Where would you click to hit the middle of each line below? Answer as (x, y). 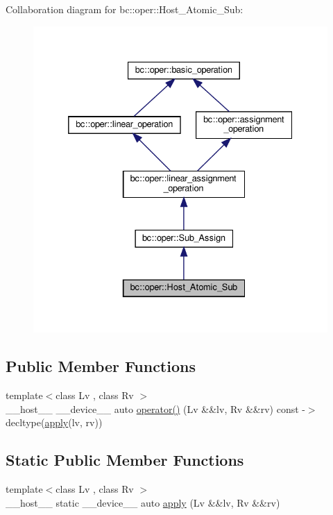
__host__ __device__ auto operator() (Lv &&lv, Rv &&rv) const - (155, 408)
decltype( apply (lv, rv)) (54, 422)
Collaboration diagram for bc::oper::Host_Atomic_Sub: (125, 9)
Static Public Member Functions (125, 460)
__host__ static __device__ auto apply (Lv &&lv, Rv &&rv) (143, 502)
